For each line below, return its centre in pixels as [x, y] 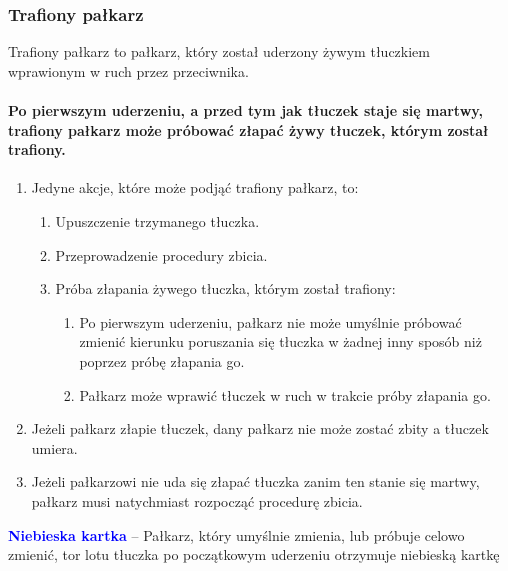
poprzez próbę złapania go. [162, 360]
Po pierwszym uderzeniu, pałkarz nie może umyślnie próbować [270, 321]
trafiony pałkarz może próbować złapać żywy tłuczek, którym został [248, 129]
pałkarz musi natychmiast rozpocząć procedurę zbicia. [197, 500]
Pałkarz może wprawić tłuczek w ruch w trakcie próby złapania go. [285, 394]
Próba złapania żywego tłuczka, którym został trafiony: [225, 288]
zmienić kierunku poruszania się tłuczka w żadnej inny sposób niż [280, 341]
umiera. [54, 447]
